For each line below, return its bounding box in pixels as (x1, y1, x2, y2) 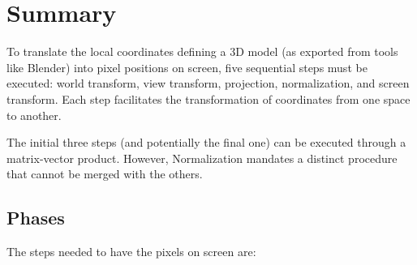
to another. (6, 106, 62, 123)
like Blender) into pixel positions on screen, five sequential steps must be (6, 58, 368, 75)
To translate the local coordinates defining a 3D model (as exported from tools (6, 43, 398, 60)
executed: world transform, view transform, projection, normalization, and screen (6, 75, 410, 92)
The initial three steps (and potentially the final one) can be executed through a (6, 134, 406, 151)
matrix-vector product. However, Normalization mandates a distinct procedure (6, 149, 398, 166)
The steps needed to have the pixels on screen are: (6, 243, 256, 260)
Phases (6, 205, 65, 230)
